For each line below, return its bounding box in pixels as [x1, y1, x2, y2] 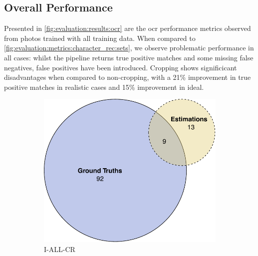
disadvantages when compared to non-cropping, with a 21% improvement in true [4, 72, 251, 82]
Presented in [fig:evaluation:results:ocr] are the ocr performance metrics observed [4, 23, 251, 33]
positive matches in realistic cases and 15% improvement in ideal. [4, 81, 204, 92]
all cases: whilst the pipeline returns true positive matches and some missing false [4, 52, 254, 62]
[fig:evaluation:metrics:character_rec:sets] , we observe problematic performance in [4, 42, 254, 53]
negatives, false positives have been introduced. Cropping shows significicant [4, 62, 237, 72]
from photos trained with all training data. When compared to [4, 32, 196, 43]
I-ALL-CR [44, 244, 75, 254]
